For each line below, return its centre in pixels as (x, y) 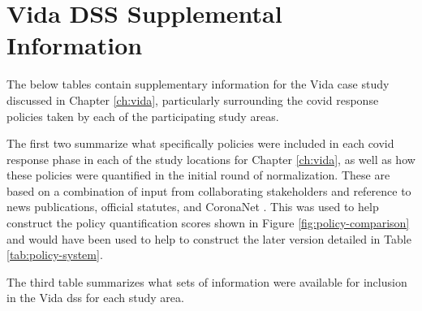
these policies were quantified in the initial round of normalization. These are (198, 175)
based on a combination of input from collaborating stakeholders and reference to (209, 190)
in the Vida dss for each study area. (95, 298)
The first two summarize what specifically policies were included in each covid (200, 143)
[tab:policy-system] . (55, 255)
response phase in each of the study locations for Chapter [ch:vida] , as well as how (211, 159)
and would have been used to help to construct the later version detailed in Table (209, 238)
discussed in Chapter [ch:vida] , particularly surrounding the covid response (193, 99)
